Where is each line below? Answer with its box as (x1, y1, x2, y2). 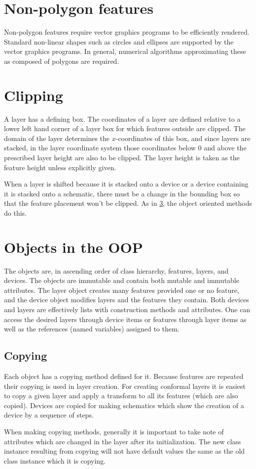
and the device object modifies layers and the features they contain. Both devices (4, 294, 249, 305)
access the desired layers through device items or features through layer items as (4, 314, 247, 324)
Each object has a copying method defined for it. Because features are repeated (4, 371, 244, 381)
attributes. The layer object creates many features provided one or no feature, (4, 284, 239, 295)
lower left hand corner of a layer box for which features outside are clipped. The (4, 123, 246, 134)
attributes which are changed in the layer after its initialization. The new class (4, 436, 241, 446)
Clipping (4, 85, 63, 105)
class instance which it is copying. (4, 455, 106, 466)
